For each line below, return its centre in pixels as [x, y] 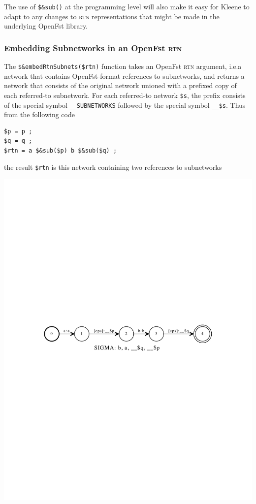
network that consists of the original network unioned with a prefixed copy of [120, 85]
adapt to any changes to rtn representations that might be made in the [112, 16]
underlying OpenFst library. [46, 26]
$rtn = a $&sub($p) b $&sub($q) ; [61, 151]
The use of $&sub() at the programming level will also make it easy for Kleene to [127, 6]
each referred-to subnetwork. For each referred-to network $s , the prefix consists [125, 95]
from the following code [39, 114]
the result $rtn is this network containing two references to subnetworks [113, 167]
